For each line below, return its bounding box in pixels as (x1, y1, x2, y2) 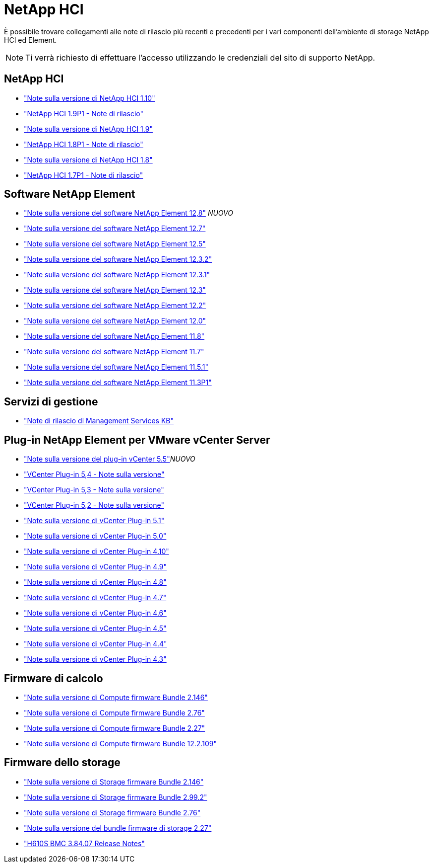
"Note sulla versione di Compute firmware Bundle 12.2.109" (24, 739, 217, 748)
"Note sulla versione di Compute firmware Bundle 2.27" (24, 723, 205, 732)
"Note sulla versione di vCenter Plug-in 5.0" (24, 532, 167, 541)
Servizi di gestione (4, 395, 98, 408)
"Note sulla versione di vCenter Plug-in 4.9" (24, 562, 167, 571)
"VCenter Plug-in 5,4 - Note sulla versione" (24, 470, 165, 479)
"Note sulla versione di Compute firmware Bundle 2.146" (24, 693, 208, 702)
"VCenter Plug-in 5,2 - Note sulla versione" (24, 501, 164, 510)
